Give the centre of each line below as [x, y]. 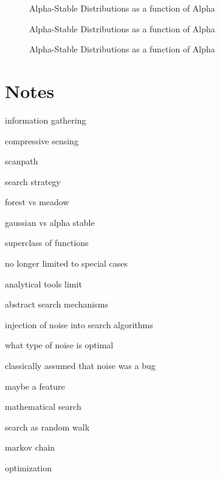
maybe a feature [35, 386]
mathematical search [43, 406]
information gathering [46, 120]
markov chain [30, 447]
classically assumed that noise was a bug [80, 366]
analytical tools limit [43, 283]
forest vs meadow [37, 202]
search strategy [33, 181]
